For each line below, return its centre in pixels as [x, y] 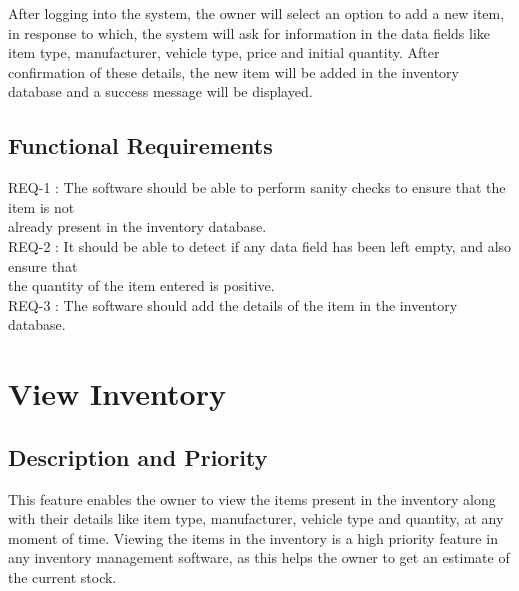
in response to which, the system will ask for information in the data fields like [249, 32]
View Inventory [117, 393]
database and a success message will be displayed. [160, 91]
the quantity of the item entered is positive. [141, 285]
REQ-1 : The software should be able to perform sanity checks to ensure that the [257, 187]
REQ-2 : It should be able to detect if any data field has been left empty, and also [260, 245]
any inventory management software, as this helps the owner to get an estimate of [259, 557]
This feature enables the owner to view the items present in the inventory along [252, 498]
